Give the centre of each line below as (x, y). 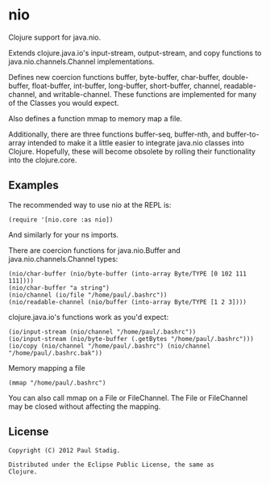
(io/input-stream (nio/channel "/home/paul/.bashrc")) (102, 332)
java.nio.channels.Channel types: (63, 259)
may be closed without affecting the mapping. (85, 406)
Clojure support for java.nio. (55, 37)
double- (235, 77)
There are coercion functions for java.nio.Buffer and (95, 250)
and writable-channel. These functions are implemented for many (148, 94)
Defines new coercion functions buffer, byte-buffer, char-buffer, (114, 77)
